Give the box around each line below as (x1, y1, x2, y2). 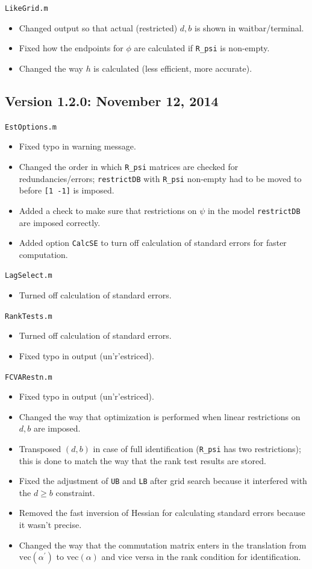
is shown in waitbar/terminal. (195, 21, 304, 34)
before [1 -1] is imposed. (19, 184, 114, 196)
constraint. (55, 486, 95, 498)
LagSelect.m (5, 271, 52, 280)
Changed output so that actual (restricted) (19, 21, 178, 34)
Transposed (19, 442, 61, 454)
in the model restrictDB (207, 204, 301, 216)
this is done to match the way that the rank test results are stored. (19, 454, 266, 467)
